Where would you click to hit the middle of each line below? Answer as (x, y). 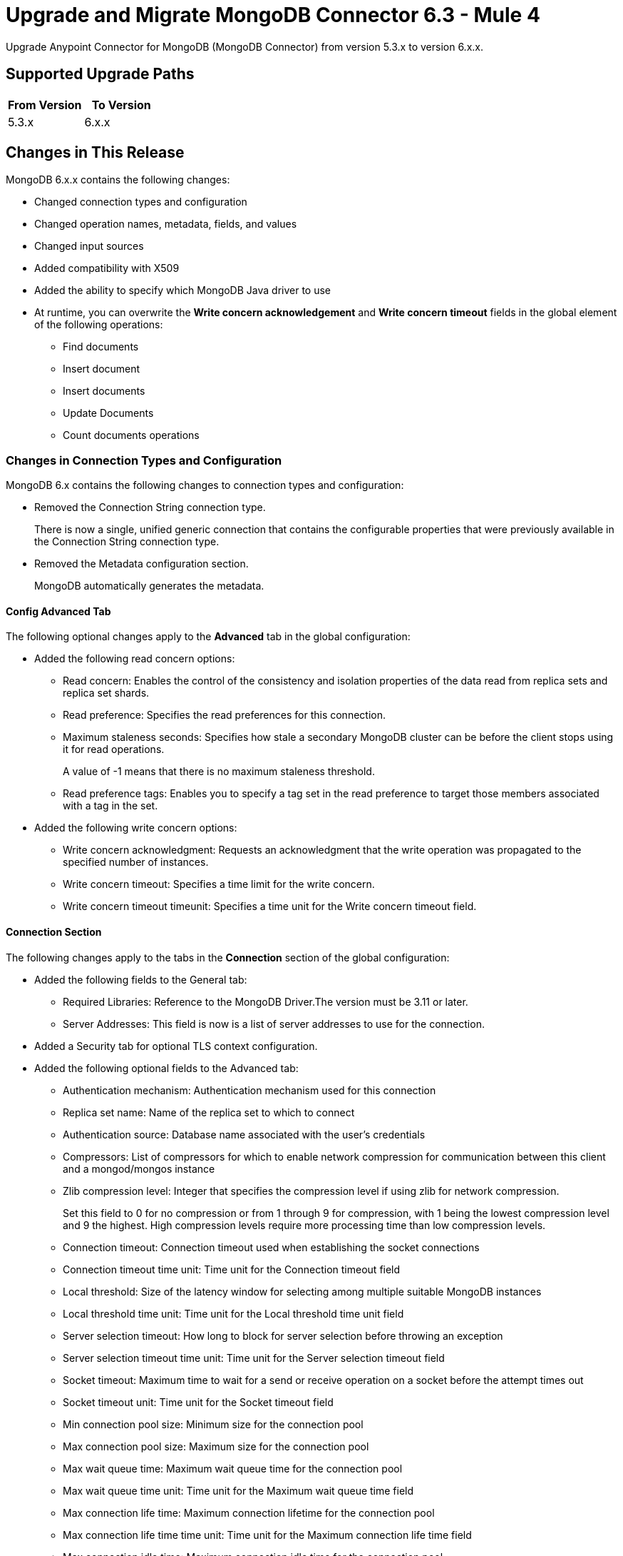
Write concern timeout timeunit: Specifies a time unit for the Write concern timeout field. (270, 906)
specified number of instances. (136, 862)
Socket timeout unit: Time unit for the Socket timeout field (198, 1402)
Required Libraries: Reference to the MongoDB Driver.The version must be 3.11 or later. (266, 1001)
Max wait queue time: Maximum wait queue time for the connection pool (233, 1468)
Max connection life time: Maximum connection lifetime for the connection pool (249, 1512)
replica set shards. (106, 693)
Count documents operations (131, 435)
